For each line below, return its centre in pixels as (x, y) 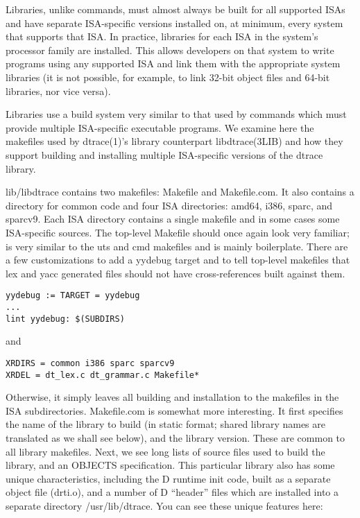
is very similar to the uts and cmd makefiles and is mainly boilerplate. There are (177, 246)
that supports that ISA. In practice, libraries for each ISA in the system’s (162, 36)
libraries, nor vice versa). (58, 90)
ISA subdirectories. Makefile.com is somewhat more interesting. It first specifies (174, 410)
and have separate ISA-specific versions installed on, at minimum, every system (174, 23)
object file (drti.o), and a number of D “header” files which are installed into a (172, 492)
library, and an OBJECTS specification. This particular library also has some (170, 465)
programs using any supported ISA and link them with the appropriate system (173, 63)
